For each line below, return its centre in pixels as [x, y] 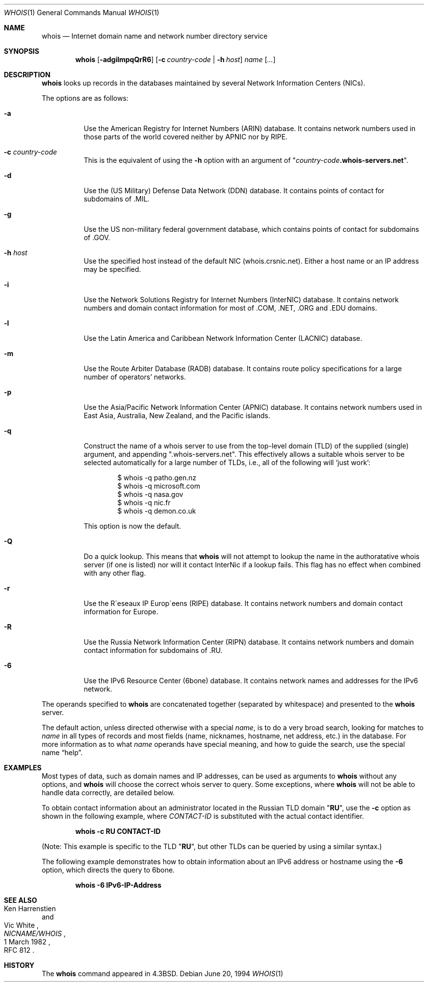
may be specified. [112, 269]
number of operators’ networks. [135, 377]
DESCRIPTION [27, 75]
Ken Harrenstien [30, 908]
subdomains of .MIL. [117, 199]
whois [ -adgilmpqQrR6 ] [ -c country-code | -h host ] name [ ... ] [175, 59]
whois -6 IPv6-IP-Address [118, 885]
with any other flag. [115, 573]
